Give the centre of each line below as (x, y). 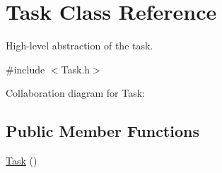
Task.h (76, 69)
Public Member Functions (103, 131)
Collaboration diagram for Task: (76, 93)
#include (25, 69)
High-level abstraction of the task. (80, 46)
